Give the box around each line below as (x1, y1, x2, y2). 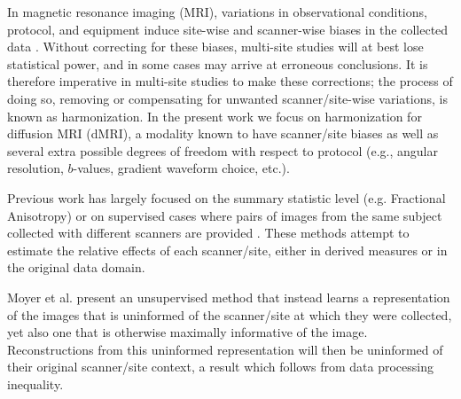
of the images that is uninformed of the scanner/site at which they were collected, (7, 305, 452, 324)
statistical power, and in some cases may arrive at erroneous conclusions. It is (7, 54, 428, 73)
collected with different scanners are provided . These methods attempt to (7, 223, 410, 242)
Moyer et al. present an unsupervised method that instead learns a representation (7, 287, 450, 306)
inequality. (7, 374, 64, 393)
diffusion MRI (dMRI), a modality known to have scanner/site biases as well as (7, 124, 439, 143)
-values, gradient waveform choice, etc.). (73, 159, 290, 177)
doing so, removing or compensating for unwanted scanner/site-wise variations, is (7, 89, 448, 107)
